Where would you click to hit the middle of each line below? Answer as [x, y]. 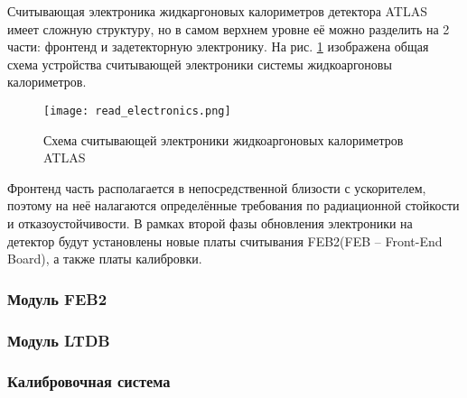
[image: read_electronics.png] [137, 111]
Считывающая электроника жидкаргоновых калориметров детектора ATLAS [217, 11]
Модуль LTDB [59, 340]
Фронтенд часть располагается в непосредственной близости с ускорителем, [217, 187]
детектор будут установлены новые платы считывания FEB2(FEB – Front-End [225, 241]
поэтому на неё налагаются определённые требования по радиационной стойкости [233, 205]
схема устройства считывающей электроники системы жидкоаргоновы [200, 64]
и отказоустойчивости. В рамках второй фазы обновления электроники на [210, 223]
